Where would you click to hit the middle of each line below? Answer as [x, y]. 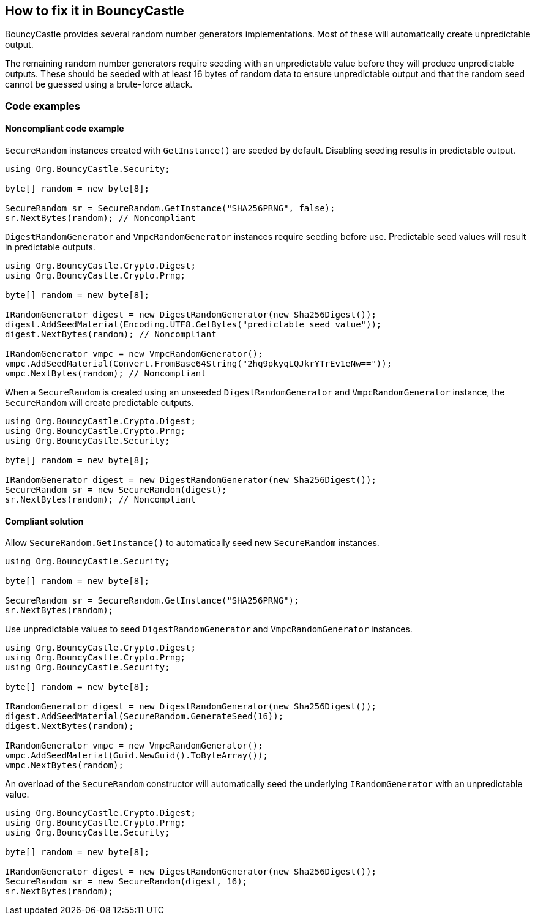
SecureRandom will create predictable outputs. [99, 403]
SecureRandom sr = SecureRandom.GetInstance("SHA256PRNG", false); [170, 208]
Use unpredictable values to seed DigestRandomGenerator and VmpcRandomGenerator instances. [209, 629]
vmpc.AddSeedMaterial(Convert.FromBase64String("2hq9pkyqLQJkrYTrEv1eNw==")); [199, 364]
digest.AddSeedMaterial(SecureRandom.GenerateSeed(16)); [144, 716]
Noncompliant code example [65, 129]
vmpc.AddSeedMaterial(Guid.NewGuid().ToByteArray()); [137, 756]
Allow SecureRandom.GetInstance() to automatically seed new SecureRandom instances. [192, 543]
